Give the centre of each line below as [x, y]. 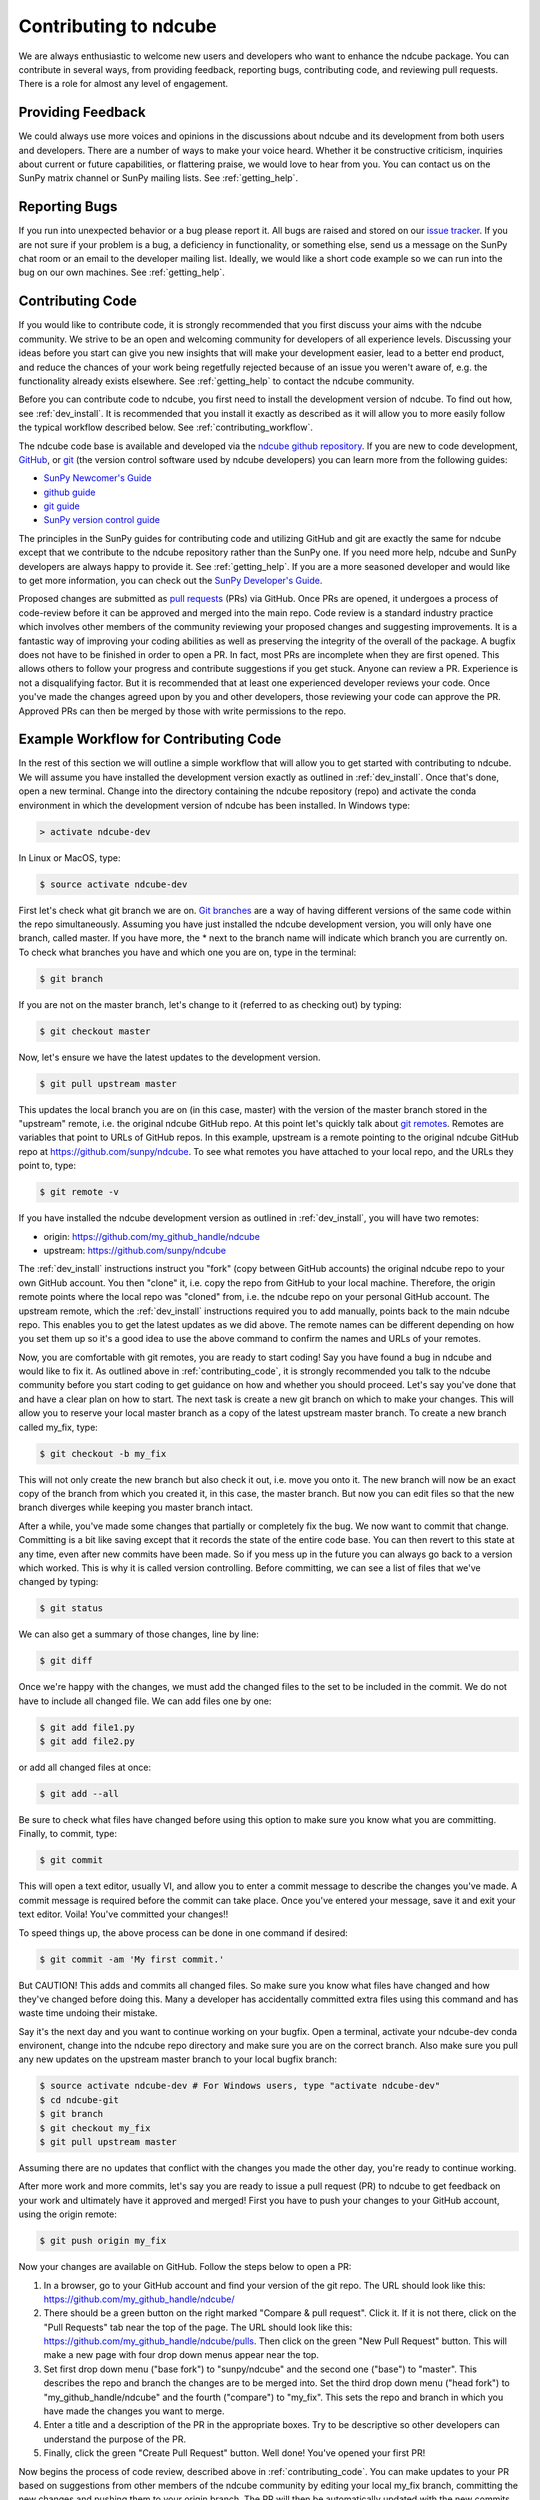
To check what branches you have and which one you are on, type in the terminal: [187, 952]
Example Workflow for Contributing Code [150, 739]
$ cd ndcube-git [79, 2099]
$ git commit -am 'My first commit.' [132, 1959]
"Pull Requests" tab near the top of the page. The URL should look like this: [198, 2327]
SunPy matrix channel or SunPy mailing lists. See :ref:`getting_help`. [158, 178]
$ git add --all [79, 1794]
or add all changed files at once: [85, 1767]
